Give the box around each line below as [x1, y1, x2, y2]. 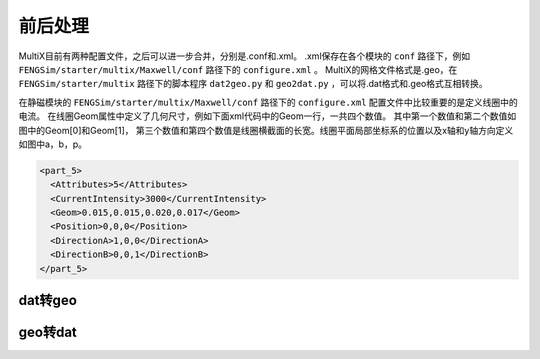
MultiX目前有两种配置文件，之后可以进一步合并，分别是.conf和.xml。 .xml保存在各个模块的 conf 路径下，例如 [18, 50, 471, 62]
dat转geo [18, 292, 77, 309]
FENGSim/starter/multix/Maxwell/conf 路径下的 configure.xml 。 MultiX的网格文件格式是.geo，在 [18, 63, 458, 75]
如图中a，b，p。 [18, 138, 88, 150]
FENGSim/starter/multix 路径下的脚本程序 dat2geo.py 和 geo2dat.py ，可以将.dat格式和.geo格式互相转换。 [18, 78, 488, 90]
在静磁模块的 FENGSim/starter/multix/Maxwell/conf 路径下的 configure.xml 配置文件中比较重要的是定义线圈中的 [18, 96, 519, 108]
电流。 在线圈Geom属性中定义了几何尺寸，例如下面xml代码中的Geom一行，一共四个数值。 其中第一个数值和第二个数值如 [18, 110, 517, 122]
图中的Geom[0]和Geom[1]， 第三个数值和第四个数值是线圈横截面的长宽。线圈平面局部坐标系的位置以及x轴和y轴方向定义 [18, 124, 514, 136]
